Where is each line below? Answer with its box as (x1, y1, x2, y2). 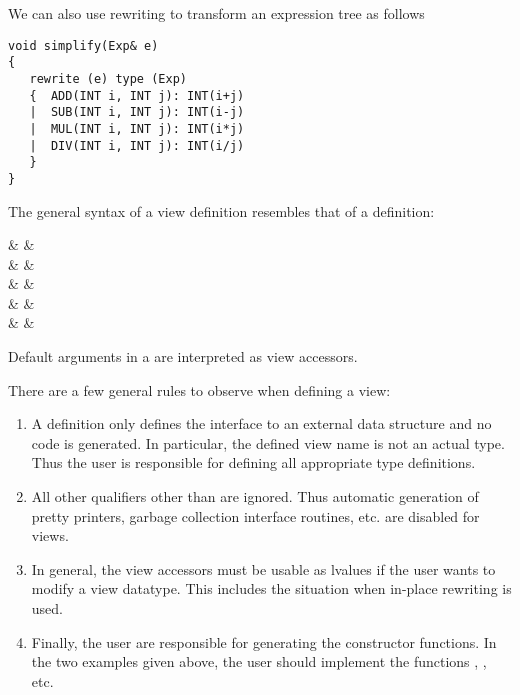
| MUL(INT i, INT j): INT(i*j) (29, 121, 245, 136)
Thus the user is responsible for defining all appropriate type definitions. (31, 452, 476, 473)
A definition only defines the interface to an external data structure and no (31, 413, 492, 434)
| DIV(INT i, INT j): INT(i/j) (29, 138, 245, 153)
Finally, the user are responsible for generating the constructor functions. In (31, 631, 497, 652)
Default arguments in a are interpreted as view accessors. (8, 346, 358, 367)
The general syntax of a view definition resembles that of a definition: (8, 200, 435, 221)
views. (31, 525, 69, 546)
